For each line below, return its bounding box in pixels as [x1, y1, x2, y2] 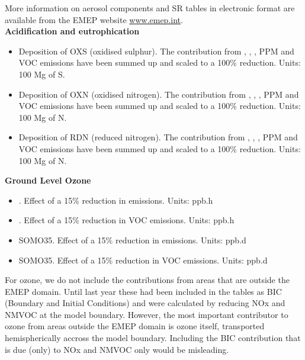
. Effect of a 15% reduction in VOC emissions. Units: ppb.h [18, 214, 235, 226]
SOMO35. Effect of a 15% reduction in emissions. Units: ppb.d [18, 233, 246, 246]
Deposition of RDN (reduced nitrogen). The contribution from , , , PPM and [18, 131, 298, 143]
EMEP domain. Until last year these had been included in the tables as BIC [5, 285, 282, 297]
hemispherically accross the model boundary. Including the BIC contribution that [5, 332, 301, 344]
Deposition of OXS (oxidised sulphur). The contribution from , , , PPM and [18, 44, 294, 57]
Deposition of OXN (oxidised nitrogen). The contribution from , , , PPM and [18, 88, 299, 100]
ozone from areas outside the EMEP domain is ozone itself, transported [5, 320, 265, 332]
